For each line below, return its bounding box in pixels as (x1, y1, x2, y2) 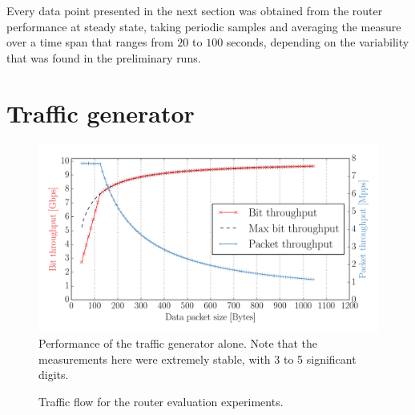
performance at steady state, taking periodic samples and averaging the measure (6, 18, 401, 34)
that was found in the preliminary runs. (6, 49, 201, 66)
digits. (38, 366, 69, 383)
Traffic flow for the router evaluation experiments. (38, 393, 284, 410)
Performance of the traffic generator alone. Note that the (38, 335, 318, 352)
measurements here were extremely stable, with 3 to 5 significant (38, 350, 357, 367)
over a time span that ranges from (6, 34, 174, 50)
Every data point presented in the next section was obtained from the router (6, 2, 383, 18)
